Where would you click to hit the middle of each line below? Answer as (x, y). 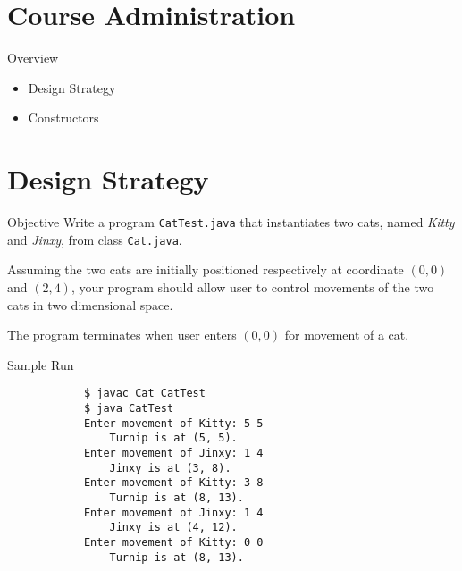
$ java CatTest (129, 408)
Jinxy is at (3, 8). (170, 468)
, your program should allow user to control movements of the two (252, 286)
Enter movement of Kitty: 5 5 (173, 423)
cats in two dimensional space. (90, 304)
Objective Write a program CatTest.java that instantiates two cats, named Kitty (231, 222)
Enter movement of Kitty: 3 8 (173, 483)
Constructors (63, 118)
